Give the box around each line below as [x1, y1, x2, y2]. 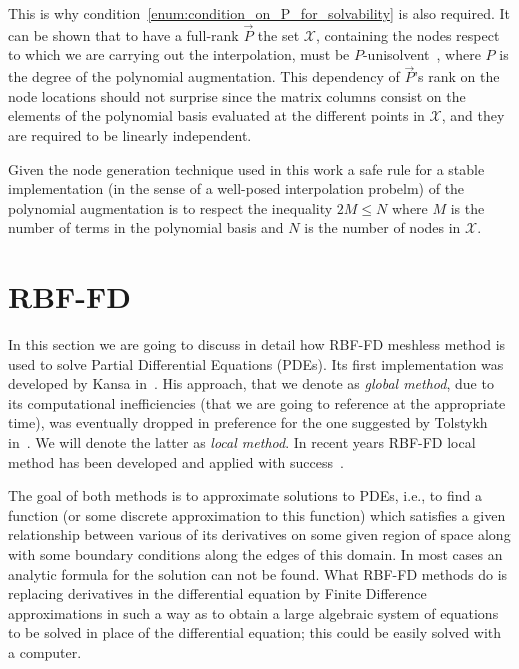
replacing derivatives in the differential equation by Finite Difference [8, 583, 427, 604]
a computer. [8, 642, 82, 662]
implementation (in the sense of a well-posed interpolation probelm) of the [8, 178, 465, 199]
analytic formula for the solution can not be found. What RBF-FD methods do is [8, 563, 508, 584]
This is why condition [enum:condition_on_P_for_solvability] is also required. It [8, 3, 511, 23]
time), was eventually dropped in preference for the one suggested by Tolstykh [8, 412, 488, 433]
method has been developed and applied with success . [8, 451, 344, 472]
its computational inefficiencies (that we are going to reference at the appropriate [8, 392, 506, 413]
